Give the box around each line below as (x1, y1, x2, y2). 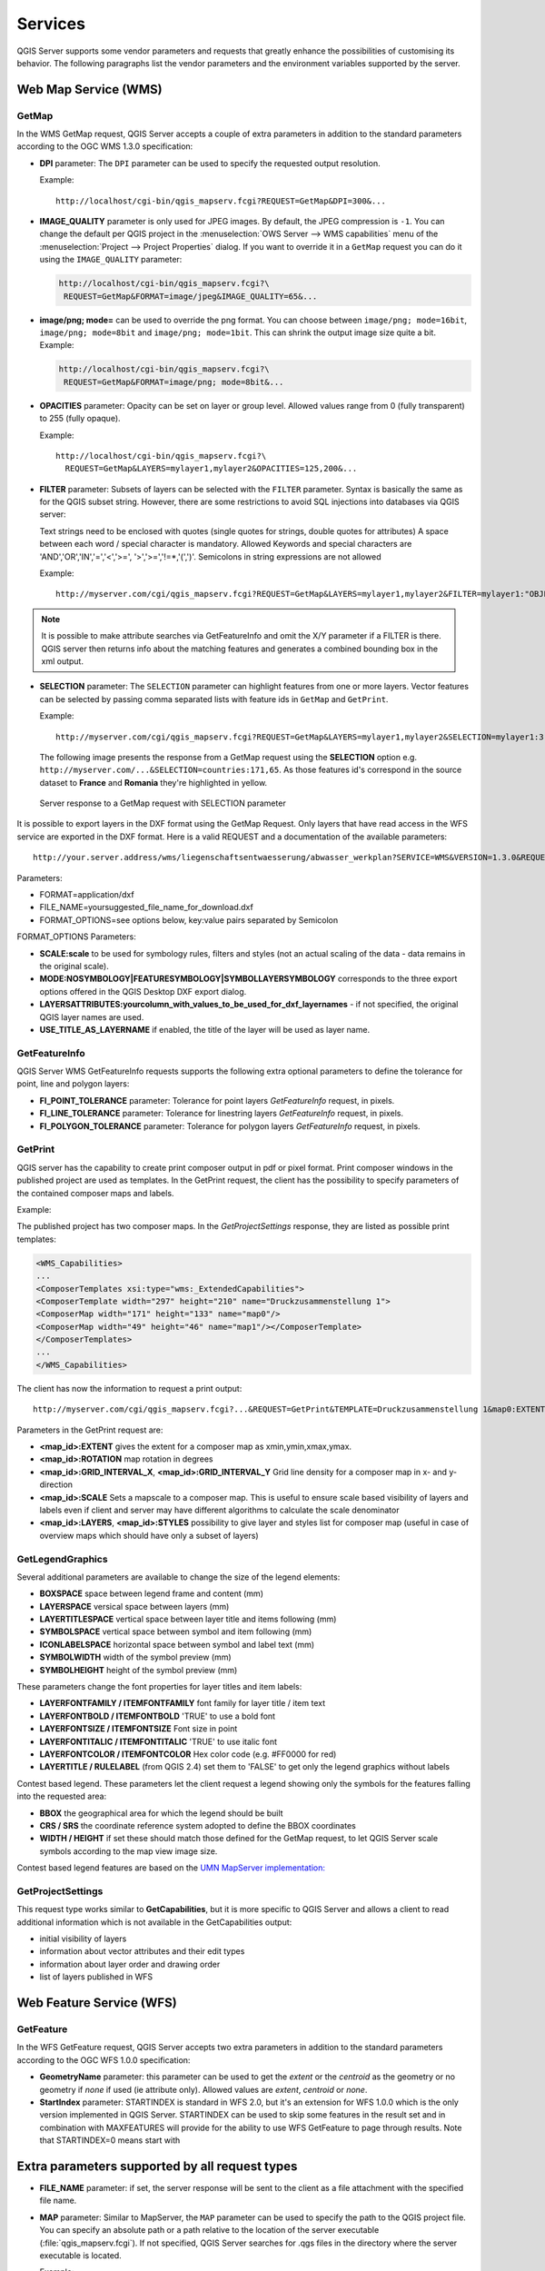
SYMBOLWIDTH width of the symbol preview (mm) (39, 1651, 232, 1662)
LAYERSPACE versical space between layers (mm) (39, 1601, 230, 1612)
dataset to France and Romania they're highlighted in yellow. (39, 777, 268, 788)
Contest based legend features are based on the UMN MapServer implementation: (16, 1862, 326, 1873)
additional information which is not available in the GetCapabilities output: (16, 1917, 292, 1928)
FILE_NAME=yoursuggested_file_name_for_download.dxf (39, 902, 253, 913)
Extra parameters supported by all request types (16, 2158, 298, 2174)
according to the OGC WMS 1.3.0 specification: (16, 141, 193, 152)
